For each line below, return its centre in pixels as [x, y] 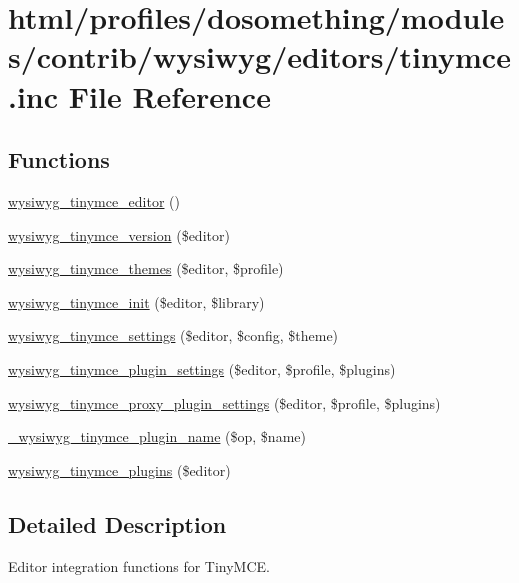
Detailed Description [117, 523]
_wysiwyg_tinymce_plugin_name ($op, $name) [157, 436]
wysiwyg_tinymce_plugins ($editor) [119, 469]
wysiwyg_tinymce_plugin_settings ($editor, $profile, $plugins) [202, 368]
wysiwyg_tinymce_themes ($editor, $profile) [146, 268]
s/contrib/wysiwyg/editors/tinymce [259, 56]
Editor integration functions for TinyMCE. [139, 565]
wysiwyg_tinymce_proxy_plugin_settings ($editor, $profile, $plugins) [224, 402]
